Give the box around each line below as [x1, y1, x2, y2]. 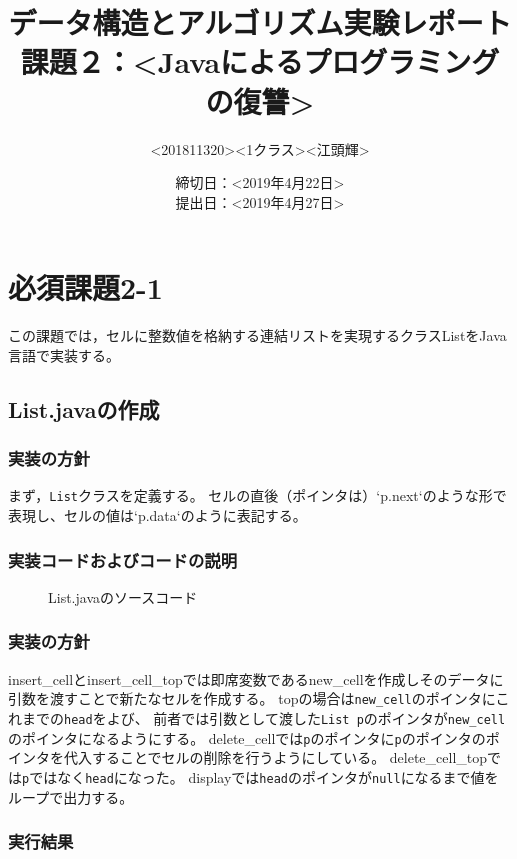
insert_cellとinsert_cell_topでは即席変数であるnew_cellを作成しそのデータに [8, 668, 504, 689]
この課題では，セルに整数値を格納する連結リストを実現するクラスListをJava [8, 325, 507, 346]
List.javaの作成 [8, 393, 160, 424]
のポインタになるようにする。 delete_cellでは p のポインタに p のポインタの [8, 727, 486, 748]
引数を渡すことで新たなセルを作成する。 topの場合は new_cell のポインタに [8, 688, 496, 709]
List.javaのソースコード [48, 586, 198, 607]
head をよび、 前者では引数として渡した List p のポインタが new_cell [64, 707, 506, 728]
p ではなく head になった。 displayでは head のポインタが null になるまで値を [22, 766, 499, 787]
